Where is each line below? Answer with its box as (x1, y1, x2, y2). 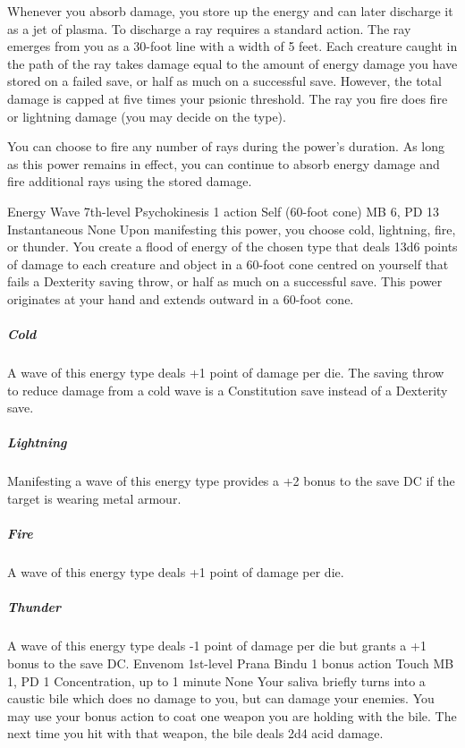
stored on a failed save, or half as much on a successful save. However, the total (7, 72, 442, 90)
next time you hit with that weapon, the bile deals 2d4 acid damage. (7, 724, 384, 743)
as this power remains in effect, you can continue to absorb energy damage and (7, 154, 440, 173)
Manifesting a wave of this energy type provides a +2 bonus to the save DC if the (7, 472, 455, 490)
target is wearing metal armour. (7, 489, 182, 507)
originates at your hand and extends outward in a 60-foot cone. (7, 289, 354, 308)
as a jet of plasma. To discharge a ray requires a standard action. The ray (7, 19, 411, 38)
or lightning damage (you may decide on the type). (7, 106, 286, 125)
